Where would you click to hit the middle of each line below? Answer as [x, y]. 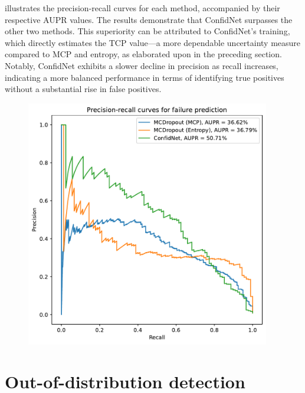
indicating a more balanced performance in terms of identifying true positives [145, 77]
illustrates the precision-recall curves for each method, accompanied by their [142, 8]
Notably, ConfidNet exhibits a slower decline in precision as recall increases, [142, 65]
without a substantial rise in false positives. [83, 89]
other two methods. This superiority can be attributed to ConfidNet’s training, [147, 31]
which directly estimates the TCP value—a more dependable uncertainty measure [153, 42]
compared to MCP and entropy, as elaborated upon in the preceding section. [143, 54]
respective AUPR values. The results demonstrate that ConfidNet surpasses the [149, 19]
